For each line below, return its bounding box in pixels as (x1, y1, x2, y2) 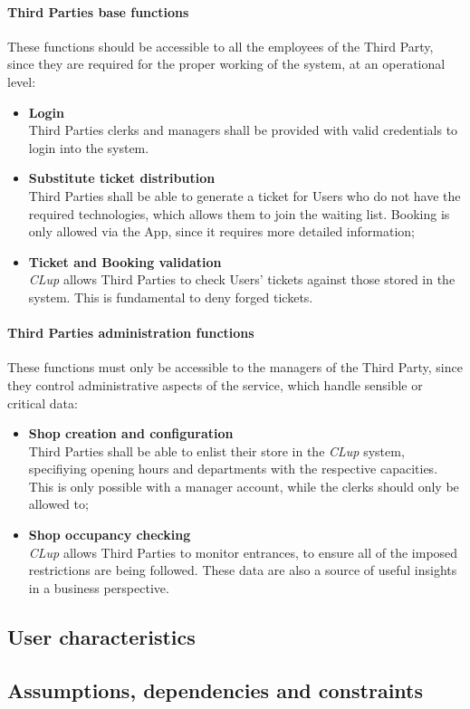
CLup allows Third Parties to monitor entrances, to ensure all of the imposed (28, 542, 458, 561)
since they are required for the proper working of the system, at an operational (7, 54, 446, 73)
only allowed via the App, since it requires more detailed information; (28, 222, 415, 241)
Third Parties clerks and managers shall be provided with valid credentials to (28, 120, 458, 139)
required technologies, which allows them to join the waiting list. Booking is (28, 204, 450, 223)
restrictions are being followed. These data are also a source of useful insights (28, 560, 457, 580)
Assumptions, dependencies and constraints (7, 675, 423, 704)
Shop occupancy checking (28, 525, 191, 544)
